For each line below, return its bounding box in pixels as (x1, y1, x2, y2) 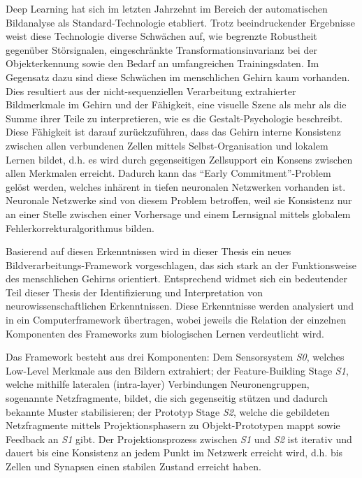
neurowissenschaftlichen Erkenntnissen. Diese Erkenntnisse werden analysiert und (6, 298, 354, 313)
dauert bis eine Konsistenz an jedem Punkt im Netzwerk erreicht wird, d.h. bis (6, 445, 343, 460)
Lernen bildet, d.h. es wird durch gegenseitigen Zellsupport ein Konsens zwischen (6, 152, 353, 166)
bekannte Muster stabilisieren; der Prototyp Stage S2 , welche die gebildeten (6, 404, 330, 419)
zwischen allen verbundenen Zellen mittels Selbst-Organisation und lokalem (6, 138, 328, 152)
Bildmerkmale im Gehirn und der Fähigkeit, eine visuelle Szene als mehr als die (6, 97, 347, 112)
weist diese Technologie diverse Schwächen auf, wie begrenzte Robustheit (6, 29, 317, 43)
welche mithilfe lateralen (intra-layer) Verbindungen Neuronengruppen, (6, 377, 310, 391)
